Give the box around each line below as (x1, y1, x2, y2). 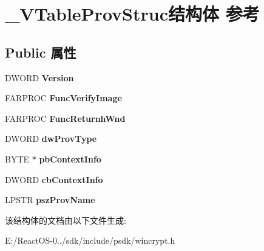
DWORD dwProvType (5, 132, 97, 145)
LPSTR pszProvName (5, 193, 95, 206)
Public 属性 (5, 42, 76, 61)
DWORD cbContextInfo (5, 173, 103, 186)
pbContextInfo (39, 152, 101, 165)
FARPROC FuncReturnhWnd (5, 112, 126, 124)
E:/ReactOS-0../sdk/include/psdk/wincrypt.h (5, 234, 175, 247)
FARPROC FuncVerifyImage (5, 92, 122, 104)
